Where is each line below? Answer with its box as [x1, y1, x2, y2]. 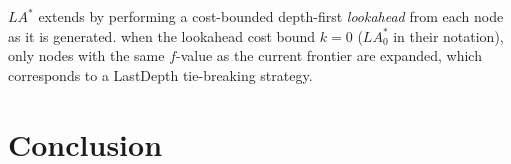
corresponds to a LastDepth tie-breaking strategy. [8, 64, 313, 85]
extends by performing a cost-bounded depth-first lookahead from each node [38, 6, 504, 26]
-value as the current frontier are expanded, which [176, 45, 482, 66]
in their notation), [393, 25, 504, 46]
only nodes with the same [8, 45, 165, 66]
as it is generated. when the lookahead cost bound [8, 25, 316, 46]
